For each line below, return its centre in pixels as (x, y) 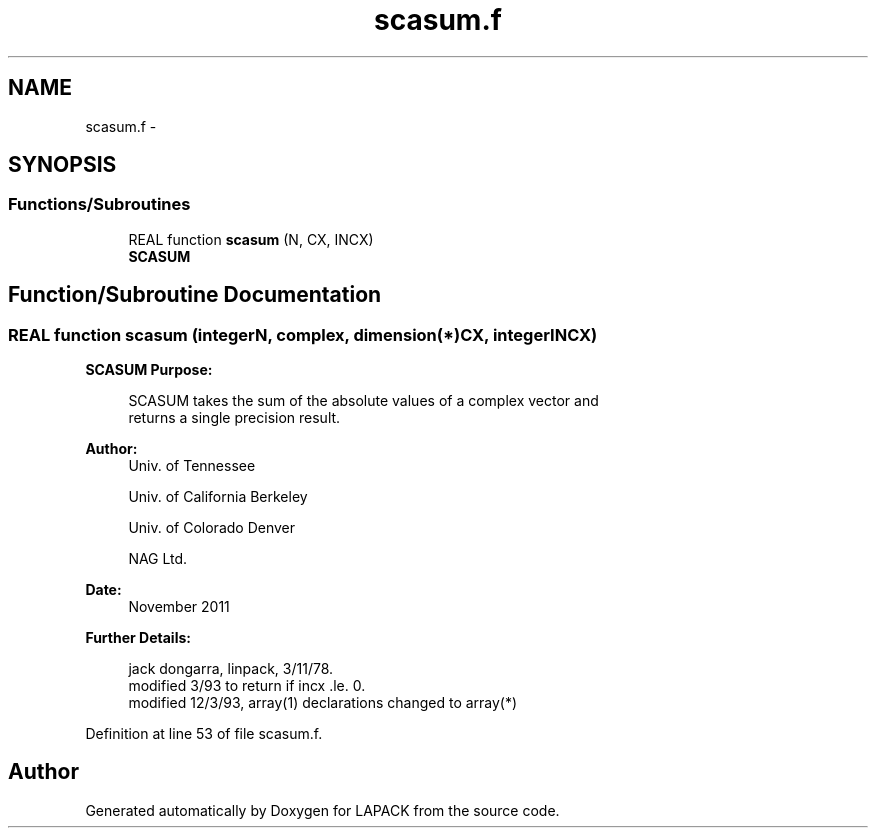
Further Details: (138, 638)
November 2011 (179, 607)
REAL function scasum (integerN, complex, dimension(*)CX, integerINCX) (303, 334)
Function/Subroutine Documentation (195, 295)
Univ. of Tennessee (192, 466)
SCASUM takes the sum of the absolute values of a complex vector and (363, 401)
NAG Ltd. (158, 559)
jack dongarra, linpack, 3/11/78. (231, 669)
